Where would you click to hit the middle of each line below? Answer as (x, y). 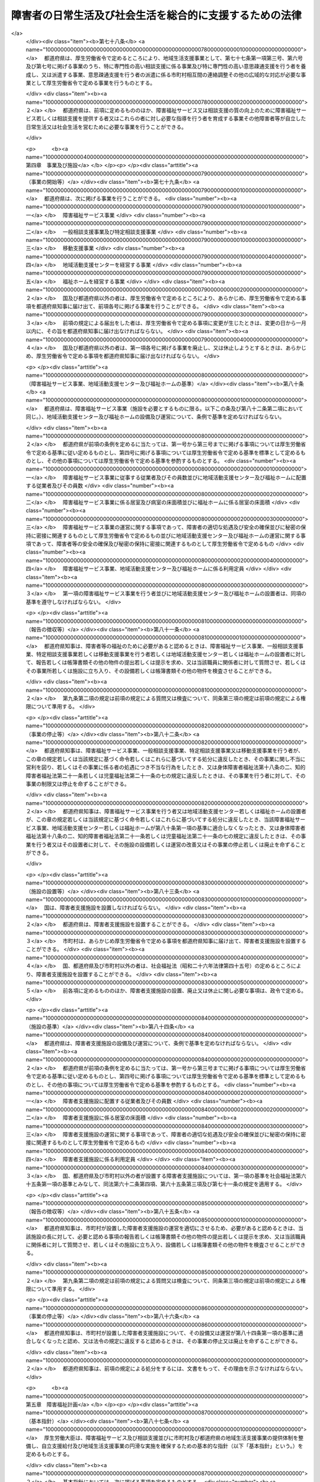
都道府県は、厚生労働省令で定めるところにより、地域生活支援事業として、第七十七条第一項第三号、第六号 (174, 58)
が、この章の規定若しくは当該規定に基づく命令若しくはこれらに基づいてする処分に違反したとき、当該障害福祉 (161, 820)
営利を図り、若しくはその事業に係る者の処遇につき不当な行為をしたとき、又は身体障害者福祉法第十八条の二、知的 (166, 767)
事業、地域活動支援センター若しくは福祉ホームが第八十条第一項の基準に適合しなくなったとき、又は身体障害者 (171, 828)
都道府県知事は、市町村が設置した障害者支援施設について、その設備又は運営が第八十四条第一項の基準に (171, 1333)
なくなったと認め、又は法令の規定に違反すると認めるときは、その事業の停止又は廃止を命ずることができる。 (168, 1341)
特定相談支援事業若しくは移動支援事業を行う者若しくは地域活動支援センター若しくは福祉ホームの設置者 (163, 654)
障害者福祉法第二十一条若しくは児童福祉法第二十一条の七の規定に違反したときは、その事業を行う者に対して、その (166, 775)
